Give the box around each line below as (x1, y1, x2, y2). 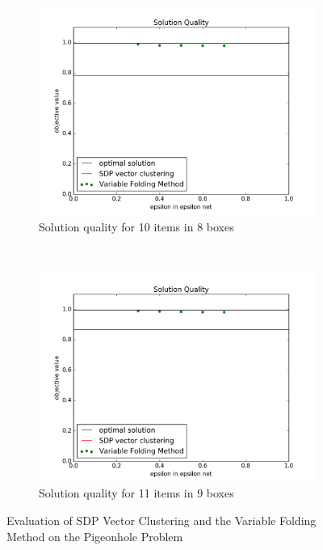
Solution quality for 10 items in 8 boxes (39, 218, 234, 235)
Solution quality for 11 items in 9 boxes (39, 484, 234, 501)
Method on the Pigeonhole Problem (6, 527, 183, 544)
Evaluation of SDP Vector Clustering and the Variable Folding (6, 511, 317, 528)
